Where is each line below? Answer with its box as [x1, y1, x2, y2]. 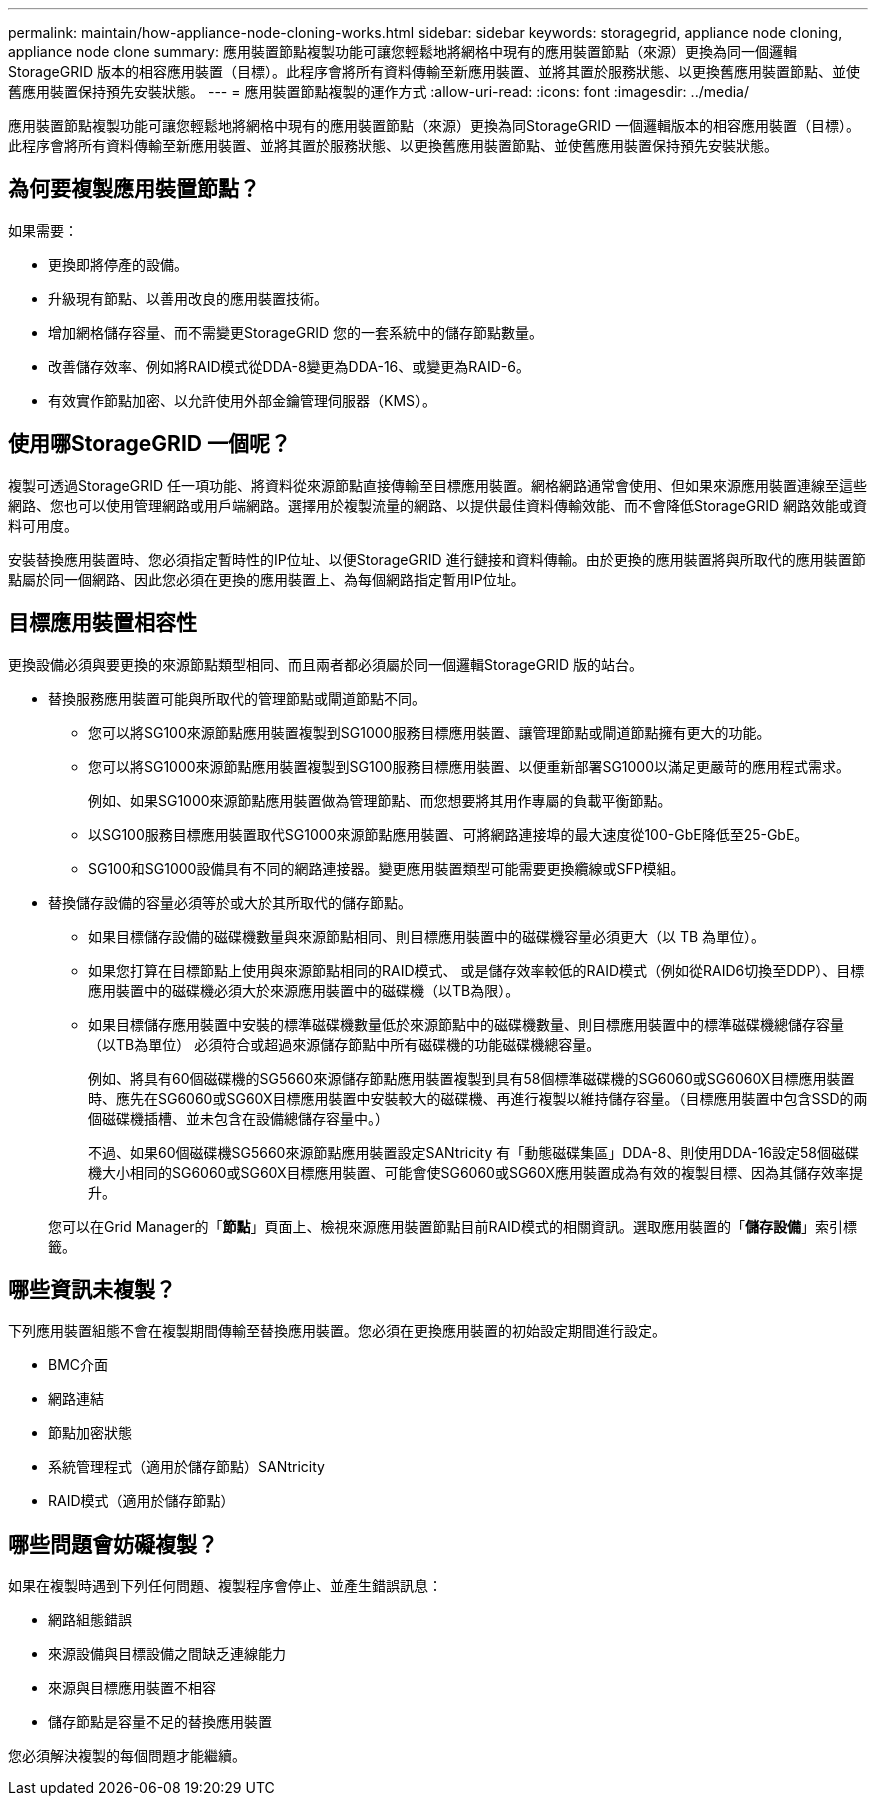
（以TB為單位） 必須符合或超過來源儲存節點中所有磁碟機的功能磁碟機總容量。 [88, 1035, 601, 1053]
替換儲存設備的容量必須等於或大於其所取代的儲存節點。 [48, 893, 412, 911]
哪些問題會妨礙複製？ [8, 1531, 218, 1557]
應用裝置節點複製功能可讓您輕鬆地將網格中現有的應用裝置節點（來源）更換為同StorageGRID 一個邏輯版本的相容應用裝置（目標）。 [8, 117, 860, 134]
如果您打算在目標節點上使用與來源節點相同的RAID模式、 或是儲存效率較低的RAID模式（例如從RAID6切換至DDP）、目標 [88, 961, 865, 979]
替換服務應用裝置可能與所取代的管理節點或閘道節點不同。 [48, 689, 426, 707]
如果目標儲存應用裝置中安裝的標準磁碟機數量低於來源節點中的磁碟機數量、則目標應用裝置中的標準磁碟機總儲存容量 [88, 1015, 844, 1033]
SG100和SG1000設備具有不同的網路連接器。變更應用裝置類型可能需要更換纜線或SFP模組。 [88, 859, 685, 877]
